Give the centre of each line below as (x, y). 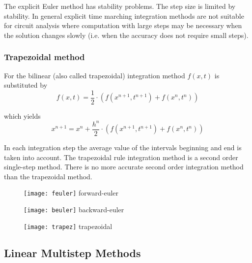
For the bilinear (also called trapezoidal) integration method (95, 75)
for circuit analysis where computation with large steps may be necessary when (123, 25)
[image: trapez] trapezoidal (68, 226)
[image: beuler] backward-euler (74, 210)
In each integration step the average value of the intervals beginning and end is (123, 147)
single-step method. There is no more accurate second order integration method (124, 167)
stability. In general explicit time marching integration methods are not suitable (124, 16)
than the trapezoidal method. (48, 176)
